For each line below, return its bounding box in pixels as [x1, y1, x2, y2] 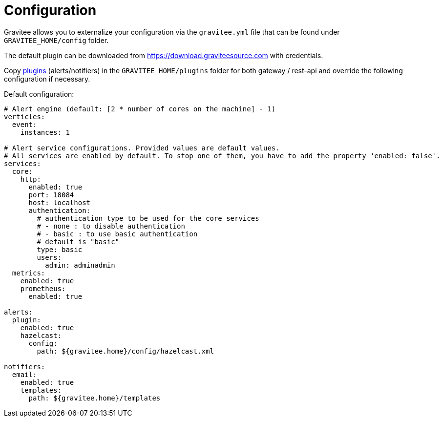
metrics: [12, 269, 45, 277]
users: [37, 253, 62, 261]
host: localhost [28, 198, 91, 207]
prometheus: [20, 284, 66, 293]
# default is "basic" [37, 237, 120, 246]
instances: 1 [20, 128, 70, 136]
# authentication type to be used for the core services [37, 214, 259, 222]
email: [12, 370, 37, 379]
